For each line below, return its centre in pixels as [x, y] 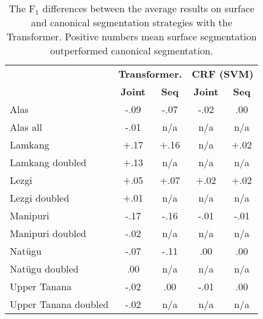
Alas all [26, 127]
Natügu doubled [44, 269]
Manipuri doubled [48, 233]
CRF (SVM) [223, 74]
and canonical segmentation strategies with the [131, 22]
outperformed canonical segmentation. [131, 50]
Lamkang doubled [48, 162]
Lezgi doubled [40, 198]
